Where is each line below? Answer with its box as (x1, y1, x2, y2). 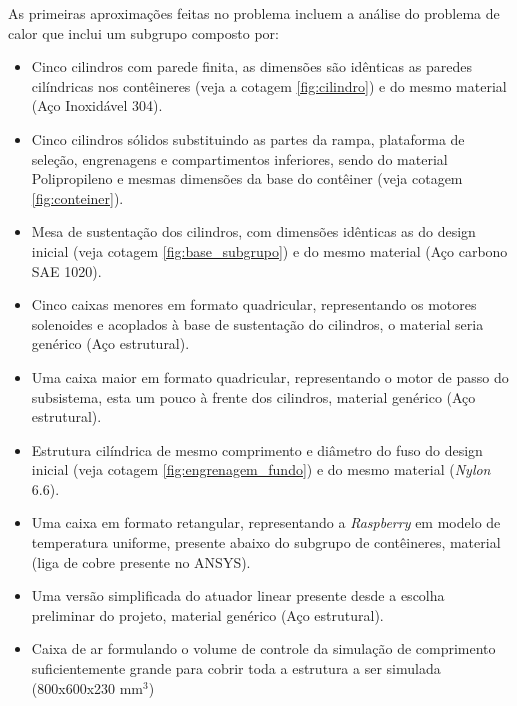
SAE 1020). (31, 260, 102, 281)
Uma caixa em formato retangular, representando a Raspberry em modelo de (31, 512, 501, 533)
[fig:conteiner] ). (31, 187, 124, 208)
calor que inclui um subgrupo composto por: (8, 22, 279, 43)
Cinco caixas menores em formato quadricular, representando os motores (31, 294, 477, 315)
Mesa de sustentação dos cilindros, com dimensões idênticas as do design (31, 221, 476, 242)
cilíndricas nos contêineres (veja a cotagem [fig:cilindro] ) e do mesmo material (31, 75, 507, 96)
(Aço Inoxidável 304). (31, 95, 163, 116)
